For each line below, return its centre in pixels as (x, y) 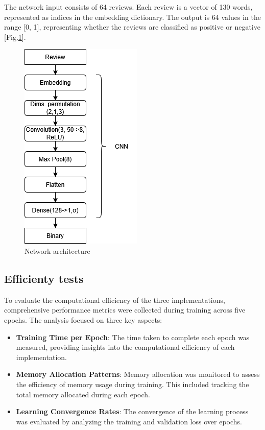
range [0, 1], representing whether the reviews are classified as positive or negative (132, 27)
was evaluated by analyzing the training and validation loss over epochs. (129, 421)
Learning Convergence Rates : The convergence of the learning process (132, 411)
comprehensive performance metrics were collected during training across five (125, 310)
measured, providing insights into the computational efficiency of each (125, 347)
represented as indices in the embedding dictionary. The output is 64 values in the (132, 17)
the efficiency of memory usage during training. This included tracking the (132, 384)
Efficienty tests (44, 278)
